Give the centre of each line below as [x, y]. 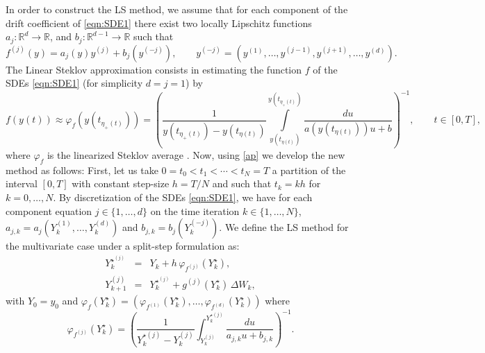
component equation [49, 210]
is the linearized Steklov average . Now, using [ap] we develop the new [196, 154]
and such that [242, 183]
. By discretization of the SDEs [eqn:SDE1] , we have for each [183, 197]
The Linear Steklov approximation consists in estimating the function [154, 69]
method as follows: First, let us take [82, 170]
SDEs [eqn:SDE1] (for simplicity [74, 83]
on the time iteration [195, 210]
